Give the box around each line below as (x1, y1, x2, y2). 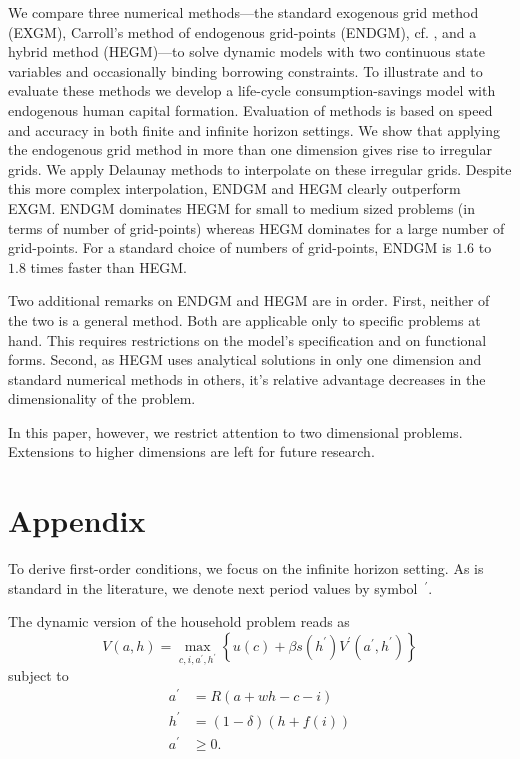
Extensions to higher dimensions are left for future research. (8, 441, 375, 462)
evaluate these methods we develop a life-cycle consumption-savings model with (8, 80, 496, 101)
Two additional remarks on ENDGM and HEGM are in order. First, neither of (8, 290, 490, 311)
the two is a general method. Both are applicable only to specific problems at (8, 309, 481, 330)
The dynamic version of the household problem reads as (8, 611, 350, 632)
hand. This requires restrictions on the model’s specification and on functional (8, 329, 487, 350)
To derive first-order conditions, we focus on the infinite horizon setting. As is (8, 558, 484, 579)
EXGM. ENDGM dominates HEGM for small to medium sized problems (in (8, 197, 475, 218)
